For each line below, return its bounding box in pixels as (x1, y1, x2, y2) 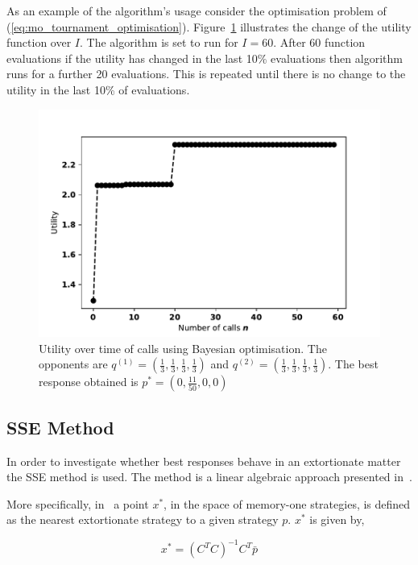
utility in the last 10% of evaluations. (6, 81, 190, 98)
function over (6, 34, 72, 51)
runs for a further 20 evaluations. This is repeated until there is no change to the (6, 65, 406, 82)
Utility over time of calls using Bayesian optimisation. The (39, 339, 327, 356)
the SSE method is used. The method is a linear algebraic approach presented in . (6, 468, 412, 485)
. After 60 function (273, 34, 366, 51)
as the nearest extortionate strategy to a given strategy (6, 511, 279, 528)
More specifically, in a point (6, 495, 149, 512)
